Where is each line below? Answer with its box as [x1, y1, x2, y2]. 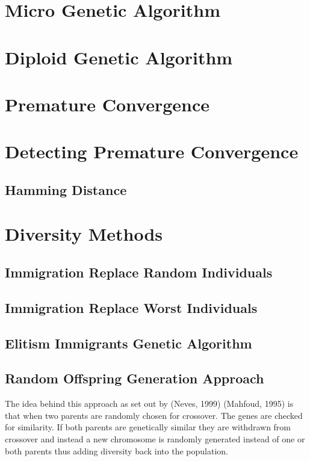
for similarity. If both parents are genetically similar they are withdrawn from [5, 421, 291, 433]
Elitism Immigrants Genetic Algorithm [5, 333, 252, 352]
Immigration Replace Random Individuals [5, 263, 273, 282]
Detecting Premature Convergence [5, 139, 299, 164]
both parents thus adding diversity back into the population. [5, 444, 228, 457]
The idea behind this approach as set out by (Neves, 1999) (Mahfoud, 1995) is [5, 397, 294, 410]
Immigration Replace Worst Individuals [5, 298, 258, 317]
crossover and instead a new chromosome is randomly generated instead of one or [5, 432, 305, 445]
